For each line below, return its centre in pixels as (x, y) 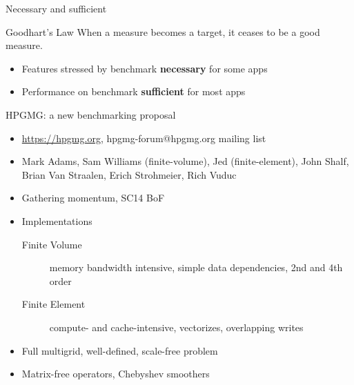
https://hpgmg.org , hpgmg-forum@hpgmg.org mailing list (144, 138)
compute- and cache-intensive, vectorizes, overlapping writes (176, 327)
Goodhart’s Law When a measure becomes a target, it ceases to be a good (163, 31)
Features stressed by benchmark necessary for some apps (145, 68)
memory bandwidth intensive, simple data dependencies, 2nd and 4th (196, 267)
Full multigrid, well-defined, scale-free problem (120, 350)
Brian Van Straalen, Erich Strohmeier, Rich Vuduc (129, 174)
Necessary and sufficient (56, 8)
